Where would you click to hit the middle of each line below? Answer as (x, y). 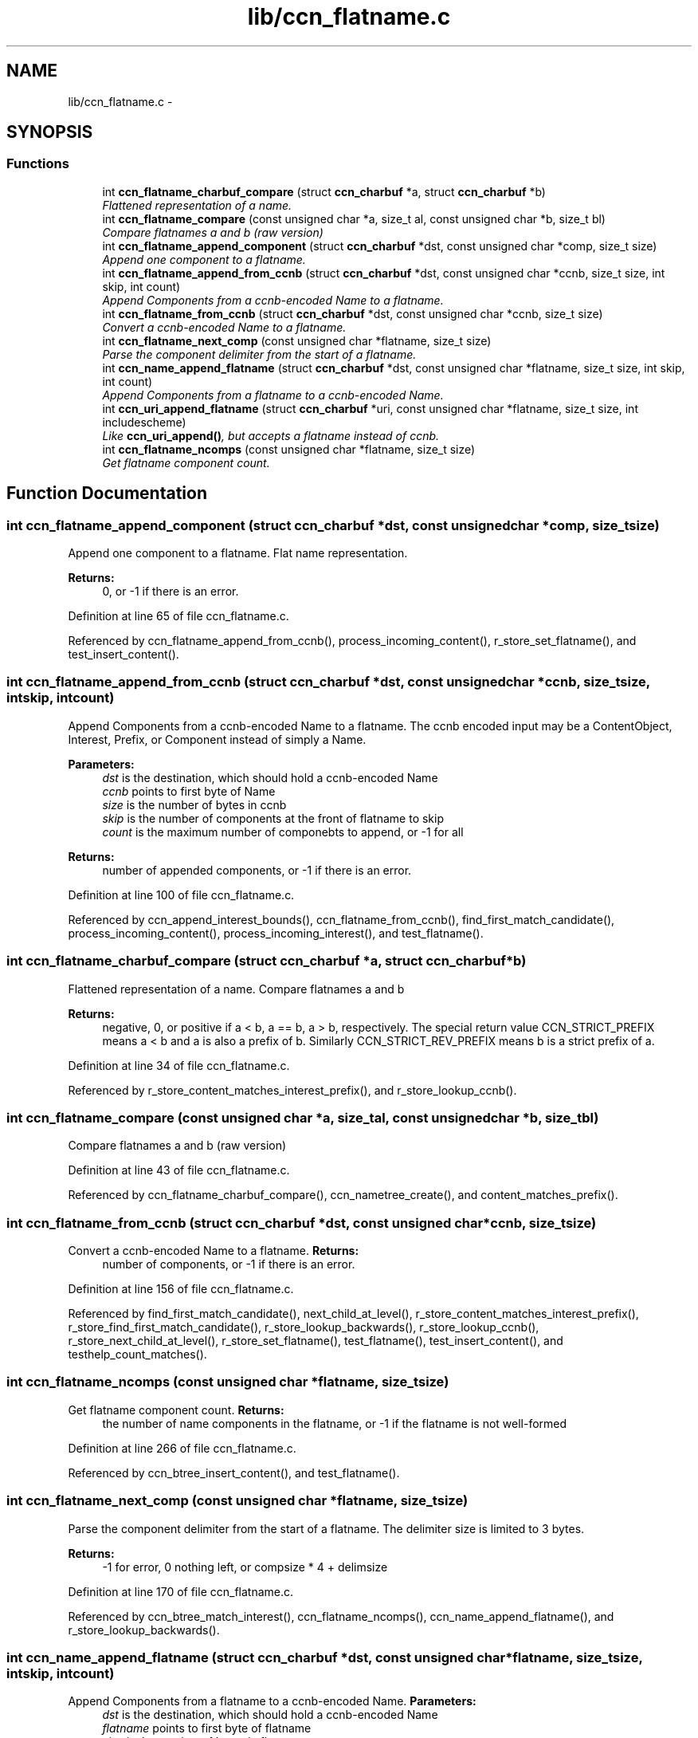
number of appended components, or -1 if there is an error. (257, 870)
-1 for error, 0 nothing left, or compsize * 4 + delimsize (245, 1567)
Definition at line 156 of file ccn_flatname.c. (181, 1289)
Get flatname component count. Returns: (176, 1410)
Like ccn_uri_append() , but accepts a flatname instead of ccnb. (271, 435)
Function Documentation (107, 493)
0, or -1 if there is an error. (171, 592)
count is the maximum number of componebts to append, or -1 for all (283, 832)
